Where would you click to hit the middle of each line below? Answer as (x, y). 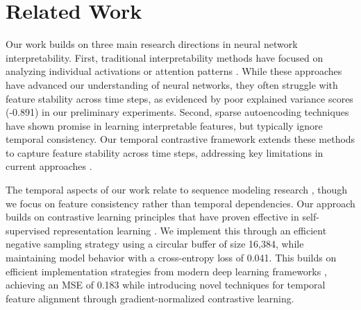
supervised (28, 230)
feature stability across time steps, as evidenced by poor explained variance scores (179, 98)
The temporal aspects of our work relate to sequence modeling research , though (177, 190)
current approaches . (49, 166)
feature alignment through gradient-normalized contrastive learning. (150, 298)
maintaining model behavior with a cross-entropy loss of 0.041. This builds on (171, 258)
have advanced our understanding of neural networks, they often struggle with (172, 84)
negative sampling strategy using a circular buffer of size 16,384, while (155, 244)
